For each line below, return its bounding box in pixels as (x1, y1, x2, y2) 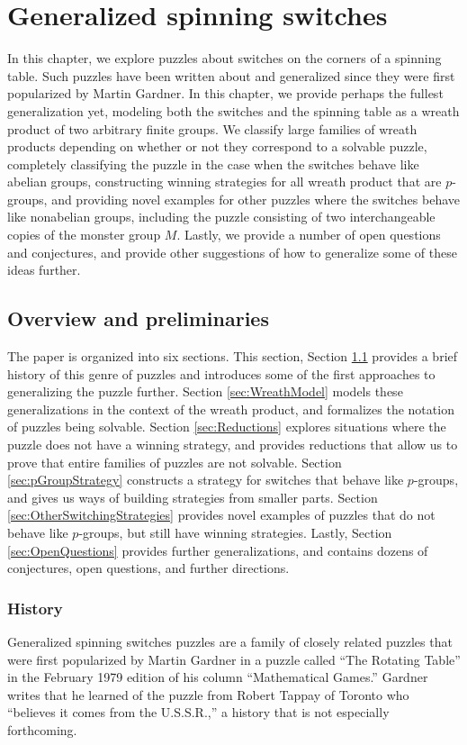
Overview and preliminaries (7, 304, 269, 332)
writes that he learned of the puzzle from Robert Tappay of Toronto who (7, 685, 409, 704)
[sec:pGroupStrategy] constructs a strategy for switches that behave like (7, 470, 404, 489)
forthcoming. (7, 720, 77, 739)
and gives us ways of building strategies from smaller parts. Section (7, 487, 378, 506)
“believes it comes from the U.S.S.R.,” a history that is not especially (7, 703, 390, 722)
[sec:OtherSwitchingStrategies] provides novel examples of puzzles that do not (7, 505, 436, 524)
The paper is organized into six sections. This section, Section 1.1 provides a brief (7, 347, 458, 366)
